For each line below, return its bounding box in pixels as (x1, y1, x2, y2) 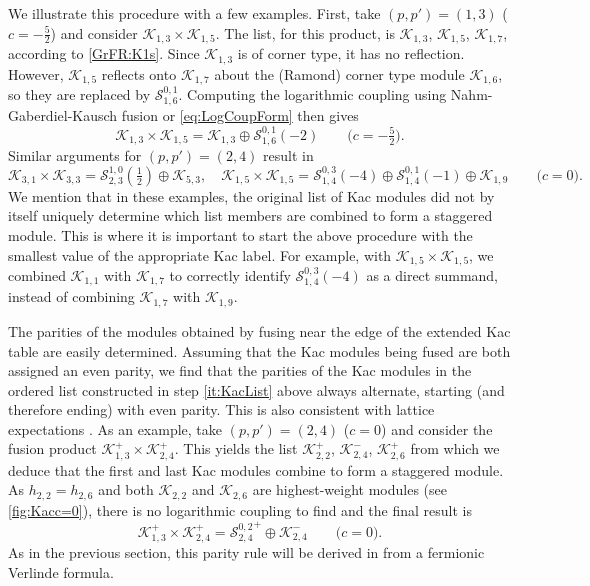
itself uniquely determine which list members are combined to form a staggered (8, 205, 493, 226)
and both (98, 479, 154, 500)
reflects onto (101, 63, 177, 84)
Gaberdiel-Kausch (8, 105, 118, 126)
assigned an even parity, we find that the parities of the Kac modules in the (8, 360, 472, 381)
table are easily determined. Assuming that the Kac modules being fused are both (8, 340, 511, 361)
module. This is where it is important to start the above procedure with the (8, 224, 473, 245)
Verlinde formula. (8, 561, 114, 582)
